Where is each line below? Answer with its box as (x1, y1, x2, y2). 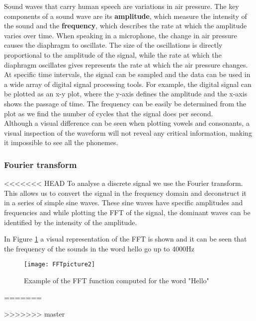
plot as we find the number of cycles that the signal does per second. (4, 108, 213, 118)
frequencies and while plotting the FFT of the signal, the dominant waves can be (4, 207, 251, 217)
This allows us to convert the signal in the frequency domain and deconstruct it (4, 187, 247, 198)
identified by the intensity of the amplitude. (4, 217, 137, 227)
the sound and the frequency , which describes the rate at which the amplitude (4, 20, 247, 31)
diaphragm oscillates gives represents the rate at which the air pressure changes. (4, 59, 248, 70)
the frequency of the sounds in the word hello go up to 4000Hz (4, 243, 194, 253)
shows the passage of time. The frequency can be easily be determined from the (4, 98, 246, 108)
